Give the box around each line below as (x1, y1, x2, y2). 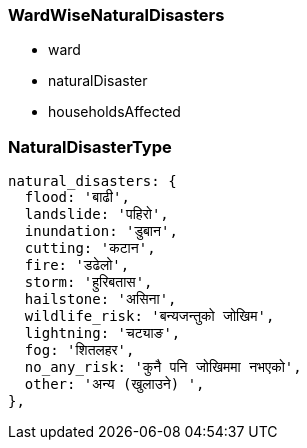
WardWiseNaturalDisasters (8, 5, 225, 25)
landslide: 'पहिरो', (24, 206, 169, 223)
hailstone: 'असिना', (24, 291, 177, 308)
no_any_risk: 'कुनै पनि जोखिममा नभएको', (24, 359, 302, 376)
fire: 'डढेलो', (24, 257, 130, 274)
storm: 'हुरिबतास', (24, 274, 153, 291)
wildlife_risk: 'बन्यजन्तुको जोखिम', (24, 308, 275, 325)
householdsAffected (48, 103, 181, 121)
